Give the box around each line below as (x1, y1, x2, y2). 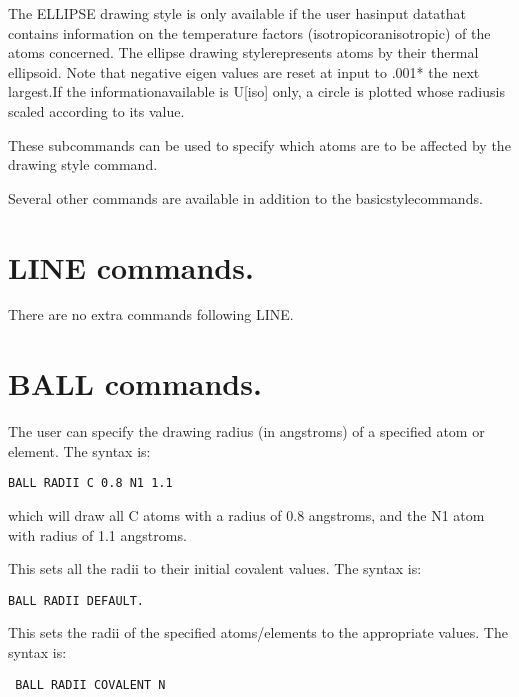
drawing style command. (8, 154, 158, 175)
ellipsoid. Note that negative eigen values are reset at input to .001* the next (8, 61, 480, 82)
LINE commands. (8, 246, 254, 287)
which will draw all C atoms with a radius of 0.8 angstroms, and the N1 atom (8, 505, 485, 526)
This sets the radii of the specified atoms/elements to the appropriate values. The (8, 622, 508, 643)
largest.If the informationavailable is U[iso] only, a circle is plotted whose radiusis (8, 81, 505, 102)
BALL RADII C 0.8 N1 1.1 (8, 476, 173, 491)
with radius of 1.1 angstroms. (8, 524, 187, 545)
